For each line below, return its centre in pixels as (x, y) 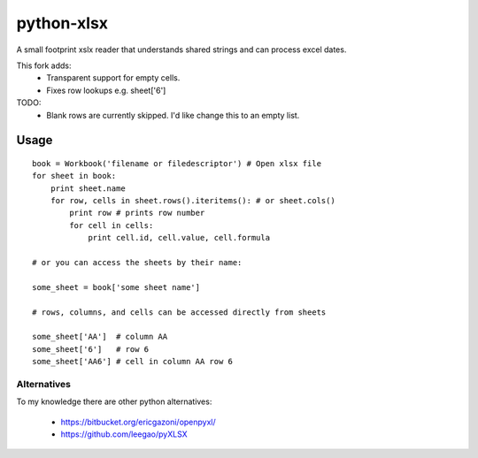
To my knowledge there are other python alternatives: (114, 401)
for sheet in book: (74, 176)
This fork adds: (44, 65)
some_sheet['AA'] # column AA (100, 337)
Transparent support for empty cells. (113, 78)
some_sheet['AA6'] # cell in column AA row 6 (133, 362)
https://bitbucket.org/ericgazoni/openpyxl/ (138, 422)
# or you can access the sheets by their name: (137, 263)
